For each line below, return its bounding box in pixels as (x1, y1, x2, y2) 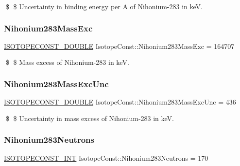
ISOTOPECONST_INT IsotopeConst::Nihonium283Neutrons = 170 (4, 152, 208, 163)
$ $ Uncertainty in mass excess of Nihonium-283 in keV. (5, 113, 174, 123)
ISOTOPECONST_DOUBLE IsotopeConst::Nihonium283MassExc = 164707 (4, 41, 235, 51)
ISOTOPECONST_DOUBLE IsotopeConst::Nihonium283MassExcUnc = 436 (4, 97, 236, 107)
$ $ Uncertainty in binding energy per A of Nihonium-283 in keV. (5, 1, 203, 11)
